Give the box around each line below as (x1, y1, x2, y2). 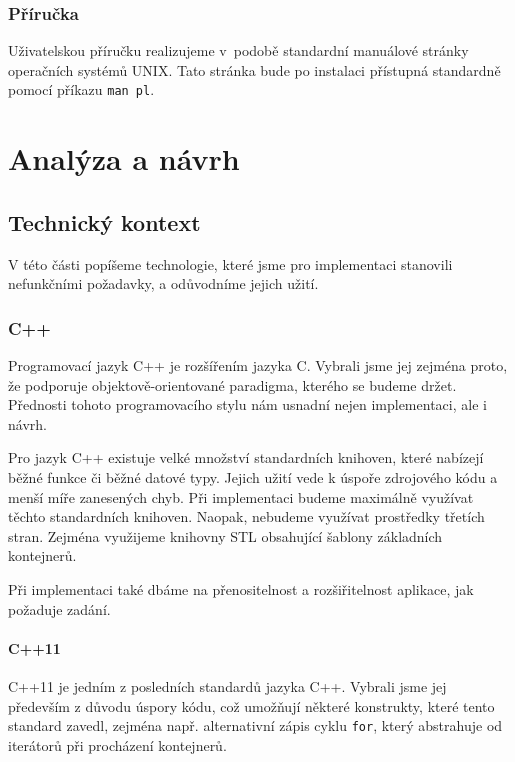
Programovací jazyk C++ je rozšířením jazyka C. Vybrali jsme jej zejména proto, (8, 355, 508, 376)
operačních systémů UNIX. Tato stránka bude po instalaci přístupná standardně (8, 59, 501, 80)
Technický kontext (8, 206, 201, 237)
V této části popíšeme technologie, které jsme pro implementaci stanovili (8, 253, 453, 274)
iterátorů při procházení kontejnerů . (8, 734, 227, 755)
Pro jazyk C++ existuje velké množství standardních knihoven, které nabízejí (8, 447, 484, 468)
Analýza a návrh (8, 138, 240, 179)
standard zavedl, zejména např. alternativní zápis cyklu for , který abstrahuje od (8, 715, 503, 736)
